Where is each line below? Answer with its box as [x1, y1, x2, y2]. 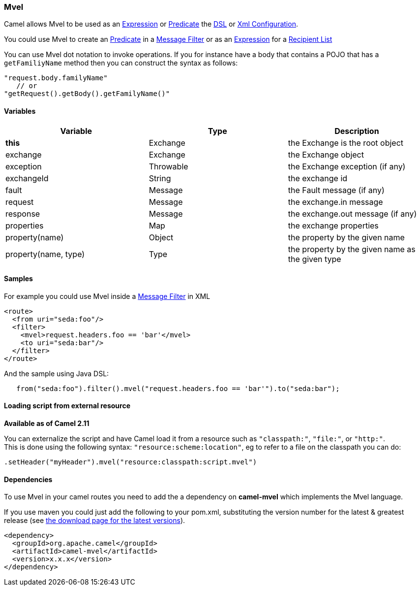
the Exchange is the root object [288, 137, 404, 148]
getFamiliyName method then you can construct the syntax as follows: [4, 59, 238, 67]
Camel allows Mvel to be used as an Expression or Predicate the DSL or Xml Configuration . [4, 20, 298, 29]
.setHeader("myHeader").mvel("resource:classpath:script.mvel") [4, 458, 257, 466]
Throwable [149, 161, 188, 171]
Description [334, 126, 379, 136]
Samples [4, 274, 33, 283]
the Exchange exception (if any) [288, 161, 406, 171]
